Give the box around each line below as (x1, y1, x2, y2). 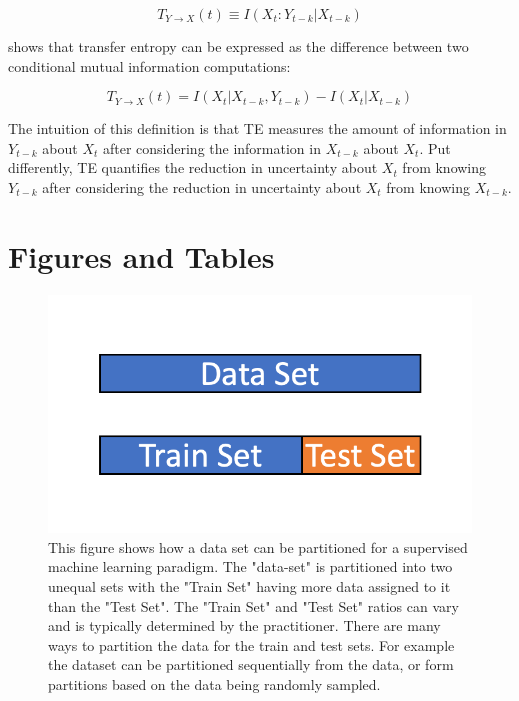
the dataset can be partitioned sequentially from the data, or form (48, 654, 454, 675)
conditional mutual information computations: (8, 55, 291, 76)
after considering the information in (102, 137, 321, 158)
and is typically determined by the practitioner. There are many (48, 615, 441, 636)
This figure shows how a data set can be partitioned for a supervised (48, 536, 468, 557)
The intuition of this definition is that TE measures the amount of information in (8, 118, 507, 139)
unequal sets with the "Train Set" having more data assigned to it (48, 575, 451, 596)
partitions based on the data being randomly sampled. (48, 673, 381, 694)
